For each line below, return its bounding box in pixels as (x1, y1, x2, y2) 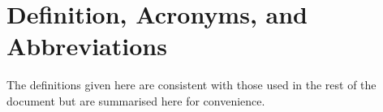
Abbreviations (6, 29, 167, 62)
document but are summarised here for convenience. (6, 92, 265, 109)
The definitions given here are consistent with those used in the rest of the (6, 76, 377, 93)
